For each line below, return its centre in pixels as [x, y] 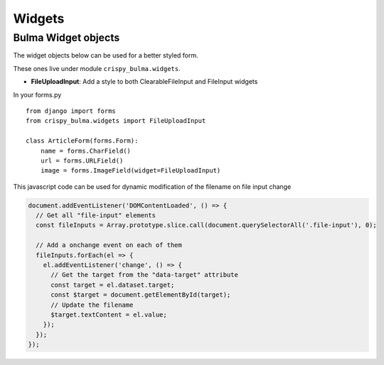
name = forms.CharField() [86, 151]
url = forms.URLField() [82, 160]
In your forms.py [37, 94]
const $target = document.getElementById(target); [141, 295]
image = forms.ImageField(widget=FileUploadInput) [130, 171]
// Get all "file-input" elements [96, 216]
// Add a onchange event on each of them [109, 245]
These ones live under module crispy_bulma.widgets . [97, 68]
